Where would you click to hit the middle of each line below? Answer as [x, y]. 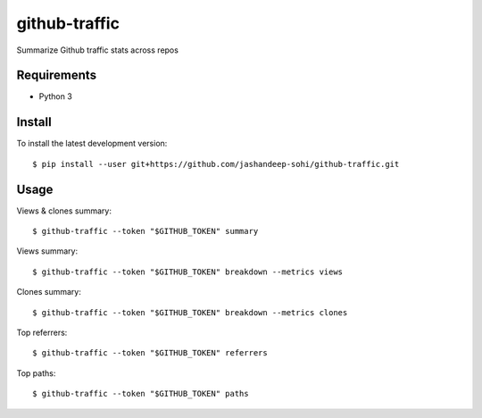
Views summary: [47, 251]
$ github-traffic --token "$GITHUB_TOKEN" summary [145, 231]
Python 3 [56, 96]
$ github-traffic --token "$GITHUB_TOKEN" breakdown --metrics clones [190, 312]
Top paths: [36, 373]
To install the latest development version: [92, 144]
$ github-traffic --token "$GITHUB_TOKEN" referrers [150, 353]
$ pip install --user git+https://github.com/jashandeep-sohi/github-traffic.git [216, 164]
